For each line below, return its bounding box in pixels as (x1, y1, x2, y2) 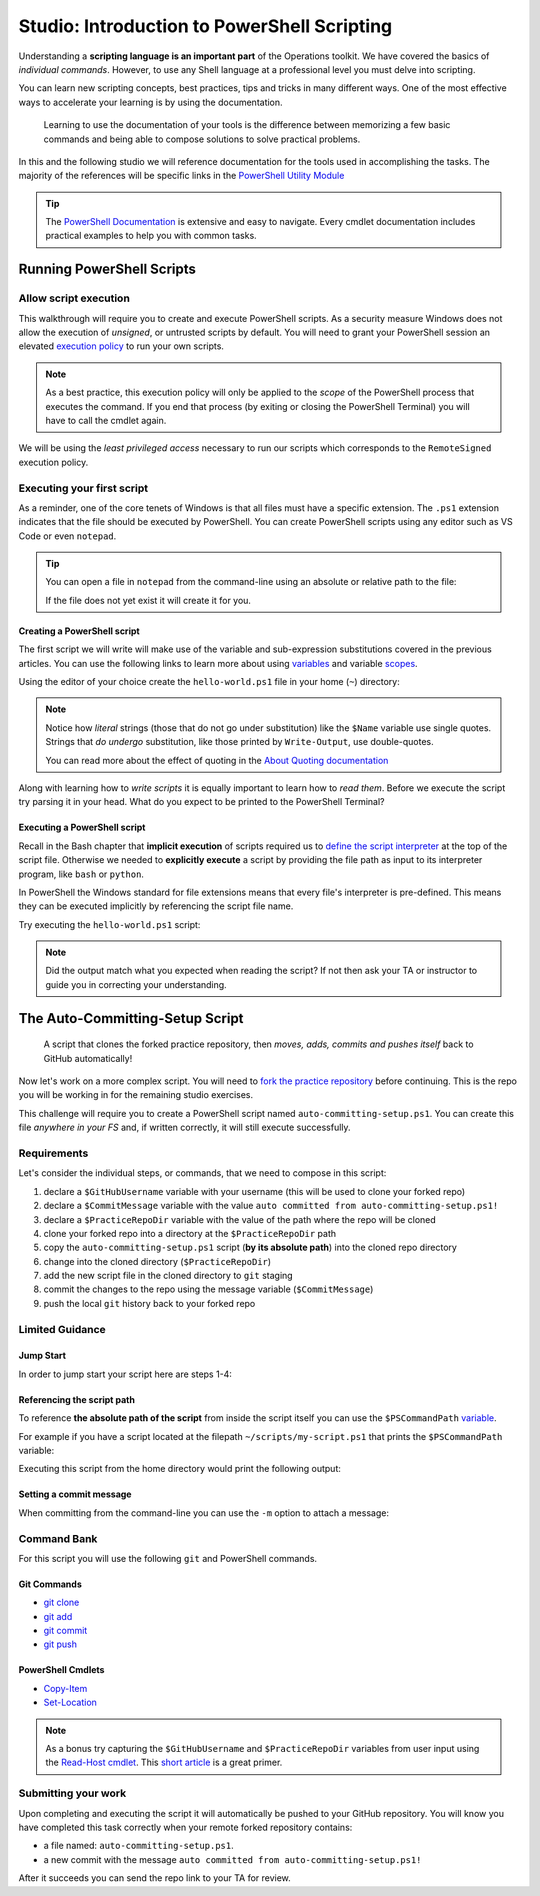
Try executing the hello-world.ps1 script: (18, 918, 201, 930)
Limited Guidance (18, 1322, 107, 1336)
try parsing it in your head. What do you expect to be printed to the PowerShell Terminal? (18, 796, 385, 808)
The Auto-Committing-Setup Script (18, 1010, 244, 1027)
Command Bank (18, 1531, 98, 1545)
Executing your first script (18, 481, 149, 495)
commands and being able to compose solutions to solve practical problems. (43, 133, 361, 145)
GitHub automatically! (43, 1052, 133, 1064)
